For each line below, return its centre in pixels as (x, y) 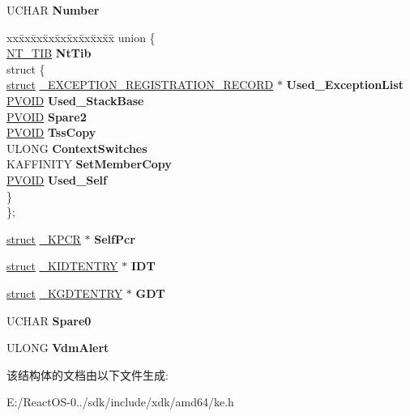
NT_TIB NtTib (49, 53)
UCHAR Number (53, 10)
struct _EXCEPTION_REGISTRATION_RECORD (140, 85)
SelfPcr (115, 238)
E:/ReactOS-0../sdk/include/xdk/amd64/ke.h (120, 402)
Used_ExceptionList (345, 85)
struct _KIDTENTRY (62, 266)
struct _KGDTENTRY (65, 293)
